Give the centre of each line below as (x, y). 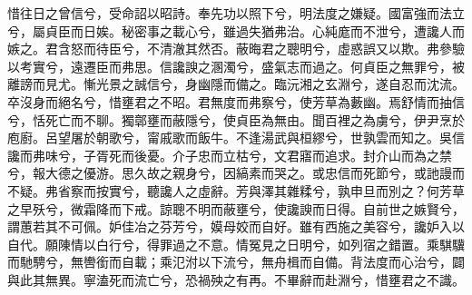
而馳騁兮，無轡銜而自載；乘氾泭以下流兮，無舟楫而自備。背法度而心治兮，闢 (236, 262)
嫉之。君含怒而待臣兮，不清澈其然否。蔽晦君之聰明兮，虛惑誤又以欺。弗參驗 (236, 49)
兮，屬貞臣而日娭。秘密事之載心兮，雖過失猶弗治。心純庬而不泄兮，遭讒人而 (236, 30)
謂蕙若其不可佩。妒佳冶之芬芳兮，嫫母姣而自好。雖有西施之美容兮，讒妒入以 (236, 226)
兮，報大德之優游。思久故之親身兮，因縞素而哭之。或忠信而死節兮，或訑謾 (230, 173)
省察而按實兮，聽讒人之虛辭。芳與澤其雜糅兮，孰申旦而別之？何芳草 (261, 190)
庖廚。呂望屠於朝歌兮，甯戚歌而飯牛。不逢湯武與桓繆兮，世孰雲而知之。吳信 (236, 138)
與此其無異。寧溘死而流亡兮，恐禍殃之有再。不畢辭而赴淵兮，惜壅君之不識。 (236, 279)
